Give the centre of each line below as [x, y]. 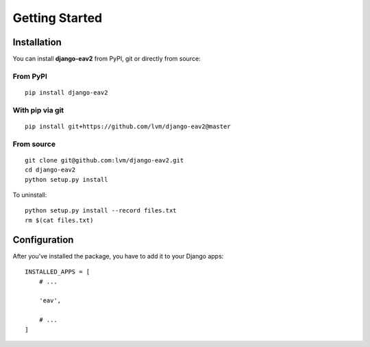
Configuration [43, 240]
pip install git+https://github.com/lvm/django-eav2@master [128, 126]
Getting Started [58, 18]
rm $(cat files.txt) [59, 220]
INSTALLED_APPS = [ [58, 272]
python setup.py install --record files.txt [101, 211]
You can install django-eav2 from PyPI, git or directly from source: [107, 59]
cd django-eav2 [50, 170]
